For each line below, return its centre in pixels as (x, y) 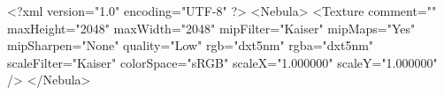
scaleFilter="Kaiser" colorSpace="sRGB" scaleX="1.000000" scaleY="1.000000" (222, 62)
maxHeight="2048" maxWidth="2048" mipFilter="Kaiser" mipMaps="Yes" (211, 28)
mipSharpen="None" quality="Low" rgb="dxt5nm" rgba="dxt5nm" (191, 45)
